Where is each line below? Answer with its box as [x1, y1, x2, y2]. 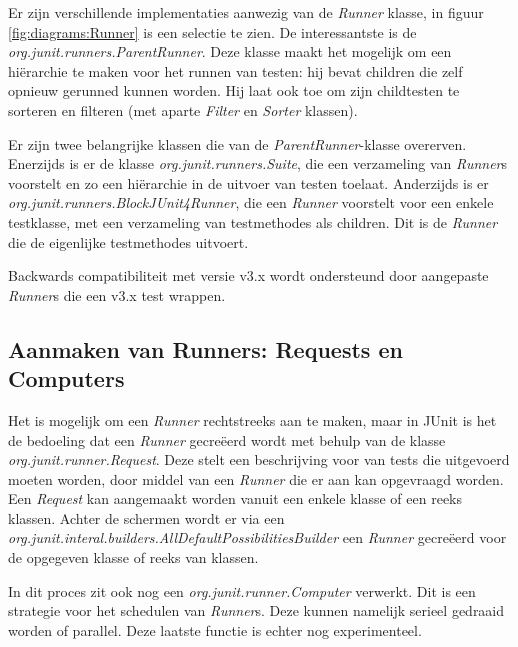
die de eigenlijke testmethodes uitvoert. [8, 231, 249, 252]
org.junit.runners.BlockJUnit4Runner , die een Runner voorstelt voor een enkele [8, 192, 494, 213]
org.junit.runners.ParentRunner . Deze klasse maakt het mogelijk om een [8, 41, 452, 62]
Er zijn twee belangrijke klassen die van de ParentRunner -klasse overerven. [8, 133, 467, 154]
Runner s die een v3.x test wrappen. [8, 284, 226, 305]
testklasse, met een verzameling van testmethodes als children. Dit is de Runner [8, 211, 498, 232]
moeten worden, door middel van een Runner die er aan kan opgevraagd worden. [8, 468, 504, 489]
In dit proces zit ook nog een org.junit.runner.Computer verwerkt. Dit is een [8, 580, 476, 601]
